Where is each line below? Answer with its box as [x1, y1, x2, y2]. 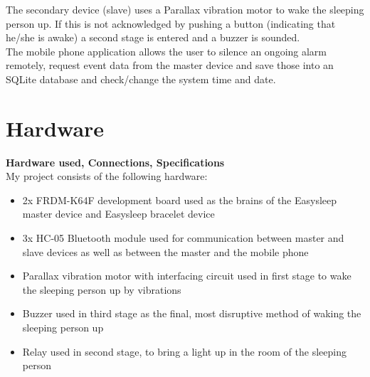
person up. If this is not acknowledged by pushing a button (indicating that [6, 16, 336, 31]
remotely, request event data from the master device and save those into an [6, 58, 334, 73]
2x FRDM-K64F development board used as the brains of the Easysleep [22, 192, 337, 207]
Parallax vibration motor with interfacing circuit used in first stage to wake [22, 268, 351, 283]
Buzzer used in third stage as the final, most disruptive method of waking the [22, 306, 361, 321]
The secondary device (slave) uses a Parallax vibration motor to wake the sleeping [6, 2, 364, 16]
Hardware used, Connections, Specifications [6, 154, 225, 169]
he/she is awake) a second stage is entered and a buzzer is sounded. [6, 30, 300, 45]
